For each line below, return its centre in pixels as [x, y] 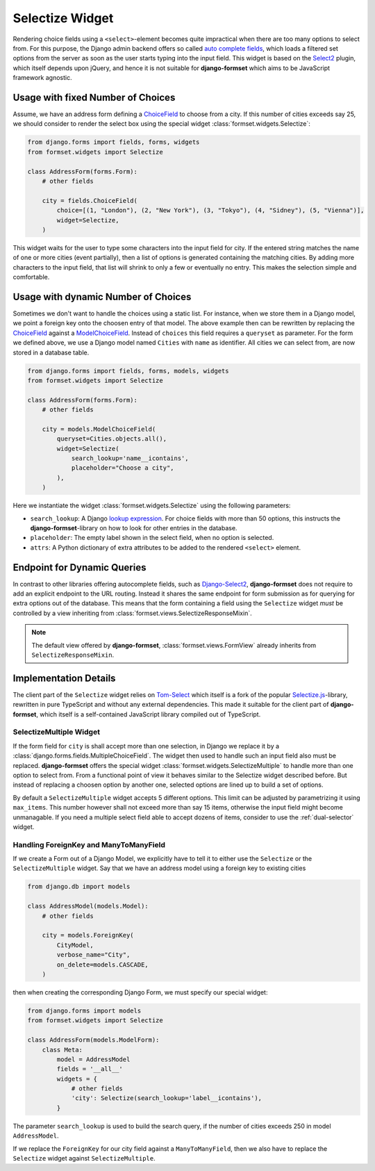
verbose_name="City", [93, 955]
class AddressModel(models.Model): [88, 906]
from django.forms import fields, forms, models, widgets [128, 371]
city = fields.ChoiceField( [90, 200]
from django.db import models [79, 887]
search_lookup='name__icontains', [130, 458]
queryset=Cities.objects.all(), [111, 439]
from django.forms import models [84, 1010]
